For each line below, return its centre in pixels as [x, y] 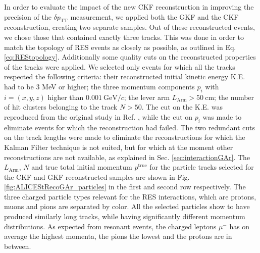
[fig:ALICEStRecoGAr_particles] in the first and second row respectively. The [125, 187]
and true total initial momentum [82, 167]
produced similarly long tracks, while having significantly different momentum [125, 216]
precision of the [28, 16]
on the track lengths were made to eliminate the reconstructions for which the [125, 137]
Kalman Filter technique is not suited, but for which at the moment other [119, 147]
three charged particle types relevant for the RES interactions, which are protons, [130, 196]
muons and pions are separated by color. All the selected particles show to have [127, 206]
